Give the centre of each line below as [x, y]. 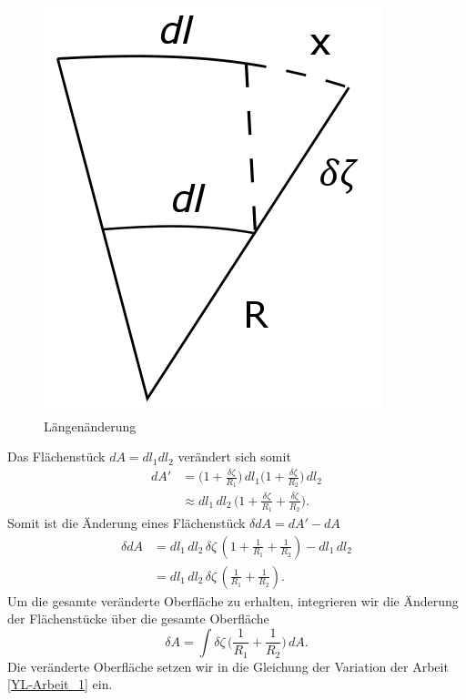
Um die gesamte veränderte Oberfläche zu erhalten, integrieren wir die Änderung [233, 600]
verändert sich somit [234, 457]
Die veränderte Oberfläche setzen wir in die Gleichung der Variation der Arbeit [228, 666]
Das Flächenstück [56, 457]
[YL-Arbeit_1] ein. [60, 684]
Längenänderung [90, 426]
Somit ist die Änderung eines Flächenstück [127, 522]
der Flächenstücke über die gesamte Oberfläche [138, 619]
